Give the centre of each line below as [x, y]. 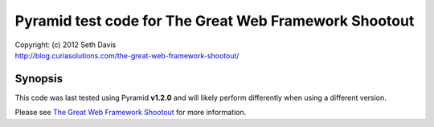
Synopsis [39, 79]
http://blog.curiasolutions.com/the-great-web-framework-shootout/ [127, 55]
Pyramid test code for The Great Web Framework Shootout [215, 21]
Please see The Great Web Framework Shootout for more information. [131, 113]
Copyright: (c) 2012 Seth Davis [66, 45]
